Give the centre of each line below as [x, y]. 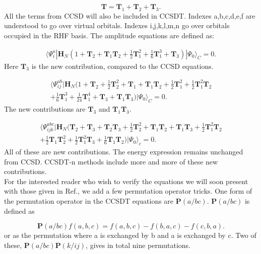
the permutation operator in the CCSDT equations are [89, 200]
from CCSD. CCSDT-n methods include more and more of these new [111, 161]
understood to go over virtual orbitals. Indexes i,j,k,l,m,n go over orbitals [117, 25]
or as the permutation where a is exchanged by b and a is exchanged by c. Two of [130, 235]
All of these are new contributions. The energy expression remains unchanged [124, 151]
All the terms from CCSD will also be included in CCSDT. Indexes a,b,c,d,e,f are [130, 15]
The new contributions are [45, 108]
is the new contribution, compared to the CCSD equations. [122, 66]
